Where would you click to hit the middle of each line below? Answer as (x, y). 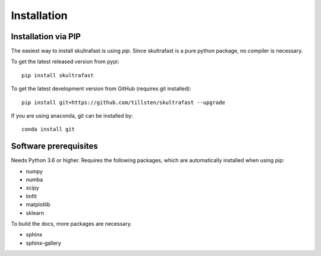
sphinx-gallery (44, 243)
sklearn (35, 213)
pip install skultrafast (58, 75)
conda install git (48, 129)
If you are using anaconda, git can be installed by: (72, 116)
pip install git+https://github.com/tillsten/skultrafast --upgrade (123, 102)
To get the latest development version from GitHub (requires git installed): (101, 89)
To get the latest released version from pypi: (65, 62)
